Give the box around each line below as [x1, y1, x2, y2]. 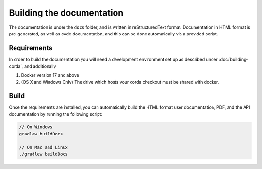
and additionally [24, 63, 56, 69]
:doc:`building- [218, 56, 248, 62]
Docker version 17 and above [21, 72, 80, 78]
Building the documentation [9, 7, 124, 18]
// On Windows [19, 124, 53, 130]
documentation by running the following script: [9, 111, 103, 117]
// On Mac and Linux [19, 145, 68, 150]
